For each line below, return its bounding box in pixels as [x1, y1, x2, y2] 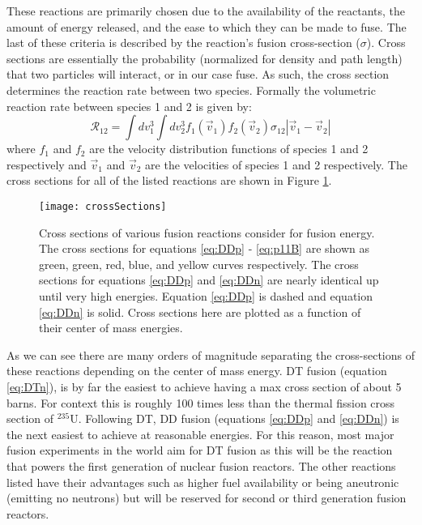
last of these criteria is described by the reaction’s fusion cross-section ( [6, 34, 360, 51]
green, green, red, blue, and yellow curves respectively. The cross [39, 255, 359, 272]
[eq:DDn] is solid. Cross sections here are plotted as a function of [39, 303, 361, 320]
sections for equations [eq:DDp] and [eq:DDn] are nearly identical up [39, 271, 379, 288]
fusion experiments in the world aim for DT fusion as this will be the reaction [6, 442, 393, 459]
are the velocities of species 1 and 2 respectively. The [145, 156, 407, 173]
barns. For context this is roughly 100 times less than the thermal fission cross [6, 394, 395, 411]
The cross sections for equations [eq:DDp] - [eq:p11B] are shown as [39, 240, 370, 257]
